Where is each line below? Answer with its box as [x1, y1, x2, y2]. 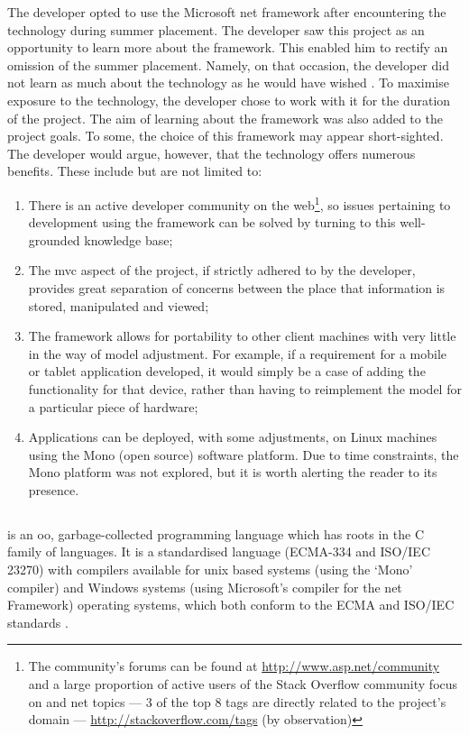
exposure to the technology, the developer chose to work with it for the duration [7, 90, 451, 109]
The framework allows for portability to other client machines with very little [28, 326, 456, 345]
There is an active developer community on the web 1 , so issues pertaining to [28, 192, 451, 214]
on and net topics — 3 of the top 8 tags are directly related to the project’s [28, 692, 446, 711]
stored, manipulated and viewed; [28, 296, 209, 315]
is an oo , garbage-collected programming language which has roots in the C [7, 524, 425, 543]
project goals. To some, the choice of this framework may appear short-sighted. [7, 126, 444, 145]
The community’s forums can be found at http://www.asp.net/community [28, 657, 440, 675]
